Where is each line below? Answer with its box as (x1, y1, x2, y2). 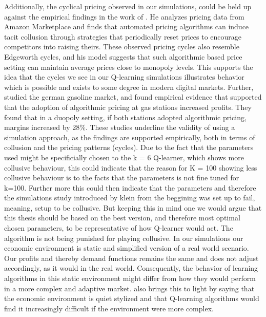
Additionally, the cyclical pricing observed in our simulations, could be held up (4, 1, 252, 11)
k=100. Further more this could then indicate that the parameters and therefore (4, 182, 256, 193)
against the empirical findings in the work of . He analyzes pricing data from (4, 11, 244, 22)
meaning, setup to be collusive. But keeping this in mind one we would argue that (4, 202, 262, 213)
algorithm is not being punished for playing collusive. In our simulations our (4, 232, 243, 243)
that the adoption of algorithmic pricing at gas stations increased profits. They (4, 101, 252, 112)
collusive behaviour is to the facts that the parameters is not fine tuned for (4, 172, 239, 183)
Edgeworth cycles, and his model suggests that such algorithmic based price (4, 51, 242, 62)
